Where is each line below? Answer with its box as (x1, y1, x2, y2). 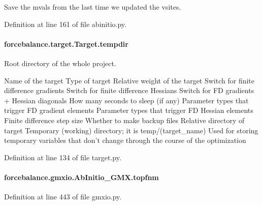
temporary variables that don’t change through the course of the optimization (4, 135, 246, 145)
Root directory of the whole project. (4, 57, 116, 68)
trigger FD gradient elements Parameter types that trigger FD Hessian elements (4, 105, 253, 115)
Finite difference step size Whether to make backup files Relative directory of (4, 114, 245, 125)
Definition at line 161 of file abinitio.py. (4, 18, 126, 29)
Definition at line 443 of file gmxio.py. (4, 191, 122, 202)
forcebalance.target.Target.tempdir (4, 38, 128, 49)
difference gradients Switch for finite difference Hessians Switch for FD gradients (4, 85, 254, 96)
